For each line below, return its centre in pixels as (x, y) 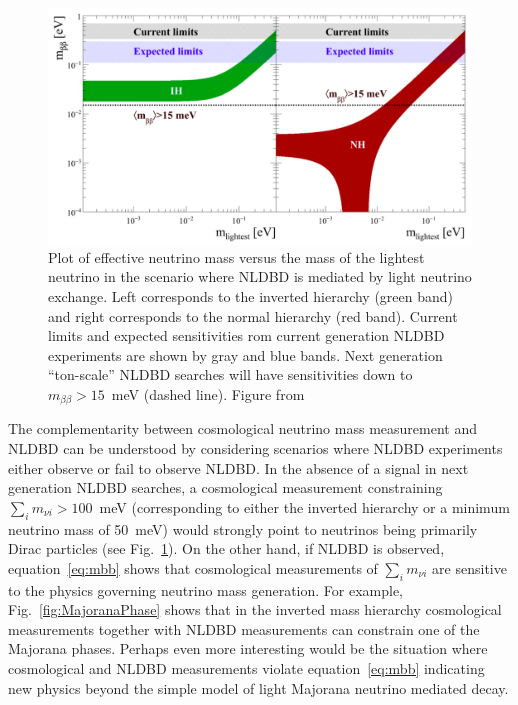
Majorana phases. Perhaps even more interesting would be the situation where (248, 648)
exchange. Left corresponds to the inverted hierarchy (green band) (251, 295)
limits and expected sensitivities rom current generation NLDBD (246, 335)
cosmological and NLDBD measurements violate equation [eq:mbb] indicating (246, 667)
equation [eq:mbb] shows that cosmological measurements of (193, 567)
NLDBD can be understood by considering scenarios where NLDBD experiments (255, 447)
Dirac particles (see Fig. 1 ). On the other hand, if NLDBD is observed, (226, 548)
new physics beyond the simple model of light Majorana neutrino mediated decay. (258, 687)
